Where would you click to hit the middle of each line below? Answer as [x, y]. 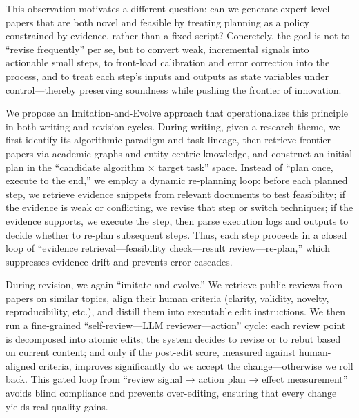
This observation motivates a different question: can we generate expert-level [168, 8]
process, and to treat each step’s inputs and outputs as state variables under [167, 76]
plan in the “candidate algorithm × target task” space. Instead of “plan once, [169, 167]
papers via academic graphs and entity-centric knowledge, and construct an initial [179, 153]
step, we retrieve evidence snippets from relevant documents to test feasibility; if [176, 193]
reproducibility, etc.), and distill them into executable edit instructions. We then [175, 311]
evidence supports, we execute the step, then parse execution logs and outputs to [177, 220]
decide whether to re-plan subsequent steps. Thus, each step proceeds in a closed [176, 234]
